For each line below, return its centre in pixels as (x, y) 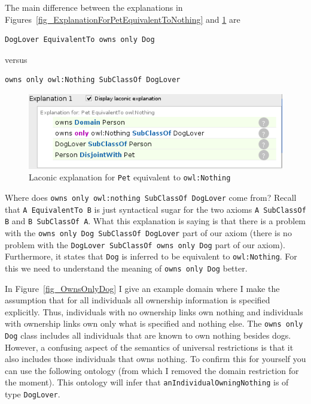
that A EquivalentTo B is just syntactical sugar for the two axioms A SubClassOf (155, 209)
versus (16, 59)
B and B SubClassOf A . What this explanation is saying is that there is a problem (155, 221)
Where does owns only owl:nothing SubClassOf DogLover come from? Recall (151, 197)
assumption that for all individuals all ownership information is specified (138, 300)
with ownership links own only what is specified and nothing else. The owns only (154, 323)
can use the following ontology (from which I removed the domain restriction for (152, 370)
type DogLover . (33, 394)
